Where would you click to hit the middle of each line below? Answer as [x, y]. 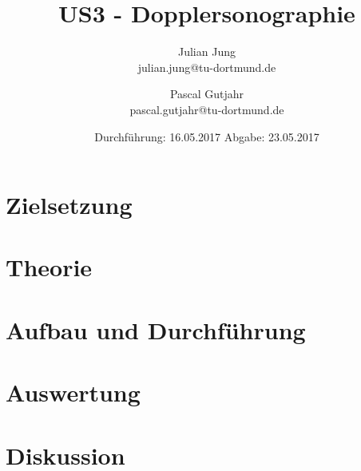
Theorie [49, 267]
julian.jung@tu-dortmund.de [207, 67]
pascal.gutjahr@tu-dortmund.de [207, 109]
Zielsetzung [69, 205]
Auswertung [73, 392]
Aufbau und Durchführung [156, 329]
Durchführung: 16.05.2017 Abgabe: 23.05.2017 [207, 136]
